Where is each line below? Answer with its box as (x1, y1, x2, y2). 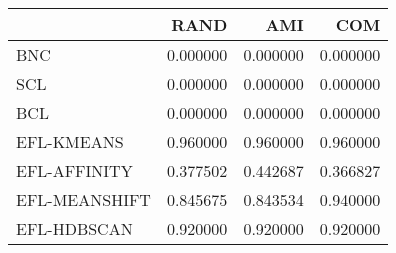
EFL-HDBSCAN (16, 217, 133, 240)
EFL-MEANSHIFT (16, 188, 151, 211)
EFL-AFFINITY (16, 159, 133, 182)
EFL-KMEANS (16, 130, 124, 153)
